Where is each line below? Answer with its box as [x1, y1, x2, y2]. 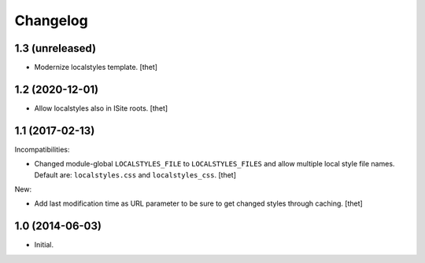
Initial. [34, 240, 54, 250]
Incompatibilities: [14, 144, 70, 154]
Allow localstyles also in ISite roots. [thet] [34, 103, 168, 113]
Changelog [14, 12, 88, 29]
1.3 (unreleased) [14, 42, 97, 55]
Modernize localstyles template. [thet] [34, 63, 157, 72]
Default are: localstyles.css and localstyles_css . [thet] [34, 170, 236, 180]
